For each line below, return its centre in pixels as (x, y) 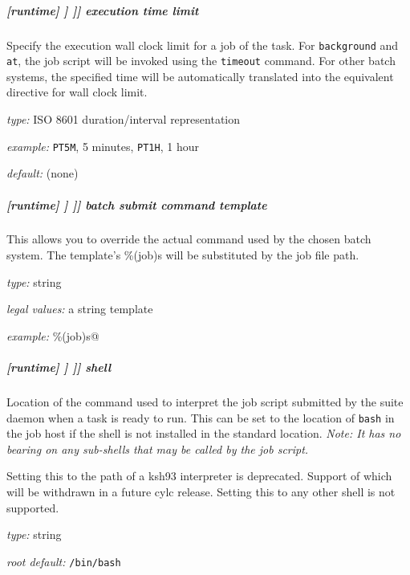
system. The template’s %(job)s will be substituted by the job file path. (183, 255)
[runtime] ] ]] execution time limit (103, 10)
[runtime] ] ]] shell (59, 367)
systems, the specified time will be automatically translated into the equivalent (200, 76)
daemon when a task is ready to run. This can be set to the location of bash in (201, 417)
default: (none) (43, 173)
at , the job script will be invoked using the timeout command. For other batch (201, 61)
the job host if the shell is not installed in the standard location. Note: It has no (204, 433)
